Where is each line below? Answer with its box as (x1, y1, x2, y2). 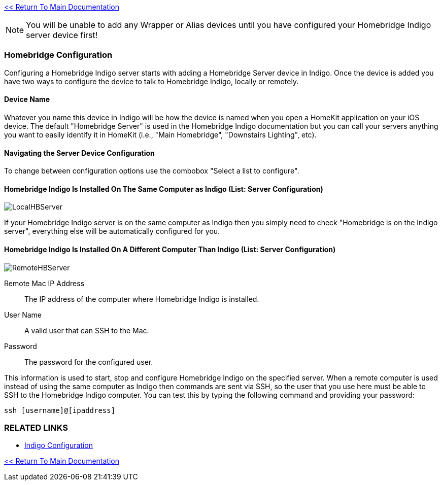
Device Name (4, 95, 50, 104)
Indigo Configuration (24, 441, 93, 450)
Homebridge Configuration (4, 50, 113, 60)
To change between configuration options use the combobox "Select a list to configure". (4, 166, 299, 176)
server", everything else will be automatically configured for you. (4, 227, 220, 236)
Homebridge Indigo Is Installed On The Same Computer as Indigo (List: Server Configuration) (4, 184, 323, 193)
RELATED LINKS (4, 423, 68, 433)
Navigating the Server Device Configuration (4, 148, 155, 157)
